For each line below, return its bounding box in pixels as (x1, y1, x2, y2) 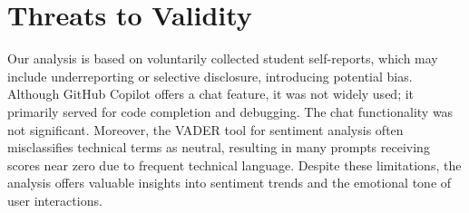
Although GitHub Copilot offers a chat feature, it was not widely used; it (7, 84, 415, 103)
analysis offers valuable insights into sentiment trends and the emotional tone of (7, 173, 452, 192)
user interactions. (7, 190, 103, 209)
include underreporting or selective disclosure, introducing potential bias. (7, 66, 413, 85)
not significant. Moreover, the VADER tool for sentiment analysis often (7, 120, 404, 139)
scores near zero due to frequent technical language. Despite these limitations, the (7, 155, 462, 174)
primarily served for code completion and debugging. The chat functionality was (7, 102, 454, 121)
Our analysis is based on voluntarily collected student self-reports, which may (7, 49, 438, 68)
